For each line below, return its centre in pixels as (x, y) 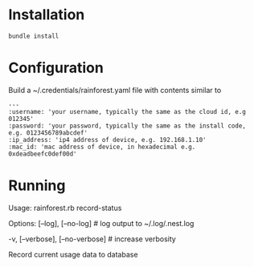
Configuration (56, 68)
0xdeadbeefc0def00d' (43, 154)
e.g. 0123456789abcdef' (48, 133)
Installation (47, 15)
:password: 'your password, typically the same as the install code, (127, 126)
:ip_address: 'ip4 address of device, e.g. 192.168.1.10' (107, 140)
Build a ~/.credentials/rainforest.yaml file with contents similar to (115, 90)
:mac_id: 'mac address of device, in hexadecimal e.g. (102, 147)
